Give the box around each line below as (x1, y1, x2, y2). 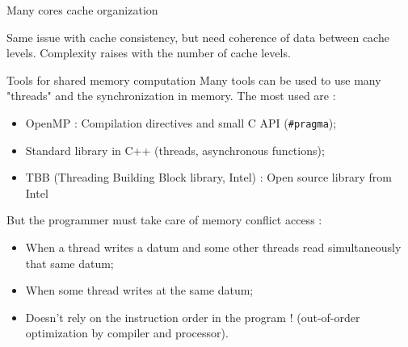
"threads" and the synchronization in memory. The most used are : (6, 87, 336, 104)
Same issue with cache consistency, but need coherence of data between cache (6, 28, 389, 45)
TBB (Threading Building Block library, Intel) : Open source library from (25, 169, 392, 186)
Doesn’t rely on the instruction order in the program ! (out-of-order (25, 308, 360, 325)
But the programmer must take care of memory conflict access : (6, 211, 322, 228)
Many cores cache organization (6, 2, 158, 18)
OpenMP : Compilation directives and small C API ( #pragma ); (25, 114, 337, 131)
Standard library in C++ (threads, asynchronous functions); (25, 141, 325, 158)
